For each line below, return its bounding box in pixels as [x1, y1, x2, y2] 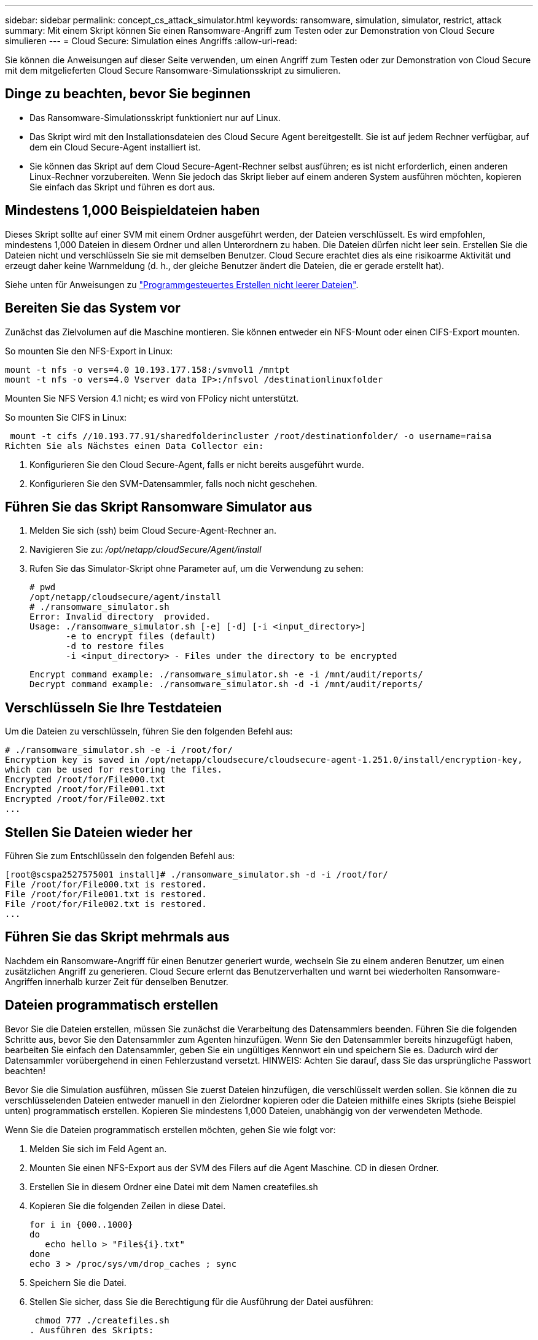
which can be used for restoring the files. [5, 765, 223, 775]
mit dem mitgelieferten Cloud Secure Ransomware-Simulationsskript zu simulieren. [5, 65, 341, 76]
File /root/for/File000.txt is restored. [5, 879, 207, 890]
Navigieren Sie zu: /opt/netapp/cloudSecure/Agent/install [29, 544, 262, 555]
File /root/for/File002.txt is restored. [5, 899, 207, 910]
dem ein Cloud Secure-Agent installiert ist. [29, 141, 201, 152]
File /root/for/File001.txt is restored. [5, 889, 207, 900]
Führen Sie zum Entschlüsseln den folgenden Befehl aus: [5, 851, 235, 862]
